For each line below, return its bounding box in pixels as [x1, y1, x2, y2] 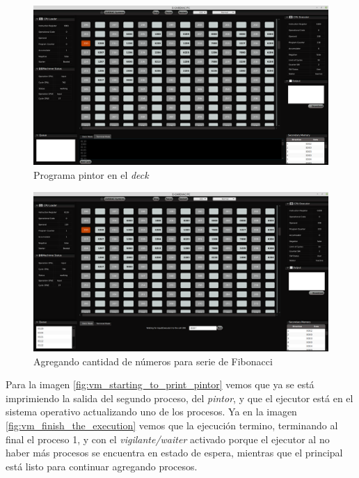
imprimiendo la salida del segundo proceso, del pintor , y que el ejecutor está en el [6, 390, 353, 405]
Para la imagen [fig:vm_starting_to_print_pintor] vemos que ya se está [6, 377, 314, 392]
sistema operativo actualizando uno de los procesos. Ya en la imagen [6, 404, 297, 419]
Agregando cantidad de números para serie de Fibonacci [33, 353, 273, 368]
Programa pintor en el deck [33, 167, 149, 182]
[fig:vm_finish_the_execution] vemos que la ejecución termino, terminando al [6, 417, 338, 432]
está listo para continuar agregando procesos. [6, 459, 198, 473]
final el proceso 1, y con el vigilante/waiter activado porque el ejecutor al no [6, 431, 330, 446]
